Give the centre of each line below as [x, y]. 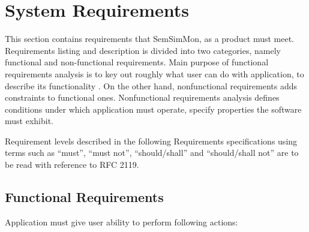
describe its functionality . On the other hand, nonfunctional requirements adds [151, 85]
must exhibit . [29, 121]
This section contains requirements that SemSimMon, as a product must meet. [149, 39]
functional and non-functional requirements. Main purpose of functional [137, 62]
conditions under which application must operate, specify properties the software [153, 109]
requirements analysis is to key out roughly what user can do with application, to [154, 73]
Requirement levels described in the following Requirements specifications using [151, 141]
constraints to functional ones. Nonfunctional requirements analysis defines [142, 97]
